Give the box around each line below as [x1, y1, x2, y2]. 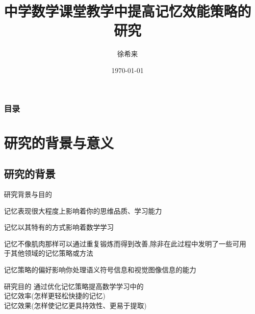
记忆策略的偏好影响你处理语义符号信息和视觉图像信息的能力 [4, 264, 196, 274]
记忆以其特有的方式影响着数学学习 [4, 222, 114, 232]
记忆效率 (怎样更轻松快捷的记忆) [4, 290, 105, 301]
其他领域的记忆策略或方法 [10, 248, 93, 258]
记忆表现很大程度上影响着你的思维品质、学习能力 [4, 205, 162, 216]
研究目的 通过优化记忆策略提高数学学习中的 [4, 281, 144, 291]
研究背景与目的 [4, 189, 52, 199]
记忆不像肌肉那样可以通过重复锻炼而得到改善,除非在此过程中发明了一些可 [4, 238, 239, 248]
